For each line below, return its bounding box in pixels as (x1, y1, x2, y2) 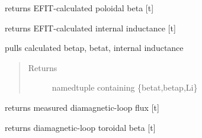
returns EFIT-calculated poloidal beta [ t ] (5, 2, 154, 14)
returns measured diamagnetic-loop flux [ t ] (5, 101, 159, 113)
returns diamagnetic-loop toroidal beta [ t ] (5, 121, 156, 133)
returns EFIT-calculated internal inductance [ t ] (5, 21, 176, 34)
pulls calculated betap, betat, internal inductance (5, 41, 184, 54)
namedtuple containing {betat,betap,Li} (52, 81, 198, 94)
